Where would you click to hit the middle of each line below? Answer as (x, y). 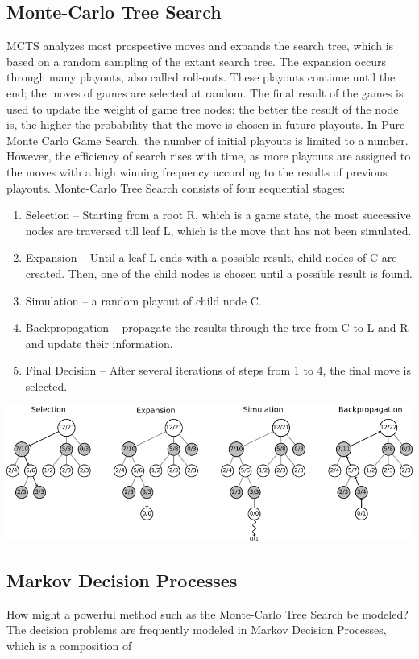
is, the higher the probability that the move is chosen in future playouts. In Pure (206, 124)
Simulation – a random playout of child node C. (143, 300)
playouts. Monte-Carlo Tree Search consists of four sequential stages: (176, 187)
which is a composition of (69, 646)
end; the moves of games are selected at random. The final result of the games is (205, 92)
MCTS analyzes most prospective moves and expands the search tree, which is (200, 46)
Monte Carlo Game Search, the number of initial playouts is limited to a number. (207, 140)
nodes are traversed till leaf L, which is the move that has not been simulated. (218, 230)
